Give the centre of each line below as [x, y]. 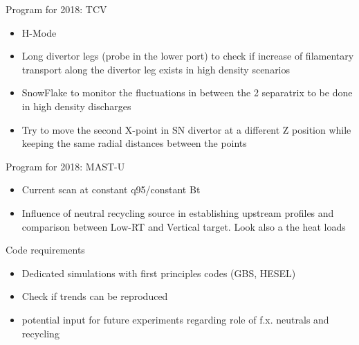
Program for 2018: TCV [56, 9]
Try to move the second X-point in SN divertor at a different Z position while [186, 129]
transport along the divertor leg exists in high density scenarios [156, 69]
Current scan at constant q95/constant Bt [111, 189]
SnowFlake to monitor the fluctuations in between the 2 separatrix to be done [187, 92]
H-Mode [39, 32]
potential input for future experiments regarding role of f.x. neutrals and [175, 319]
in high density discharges [76, 106]
